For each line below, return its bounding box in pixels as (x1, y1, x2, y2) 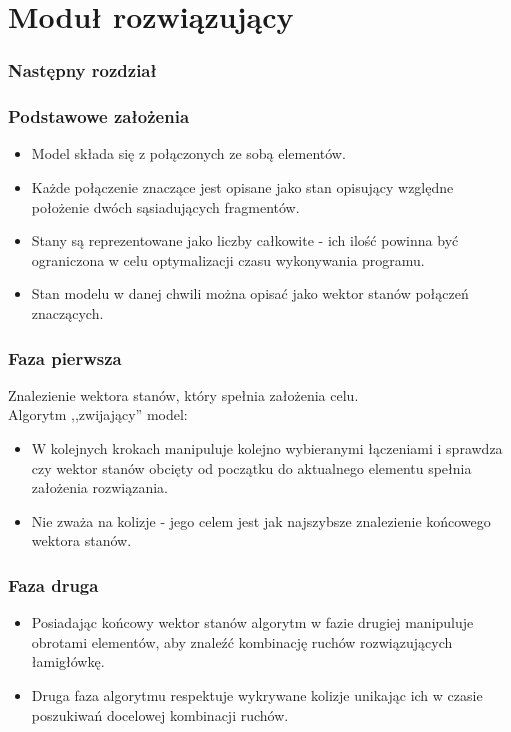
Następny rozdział (8, 58, 157, 83)
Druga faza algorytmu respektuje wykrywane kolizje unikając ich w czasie (31, 684, 483, 705)
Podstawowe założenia (8, 104, 190, 129)
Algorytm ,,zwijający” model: (8, 404, 188, 425)
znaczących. (31, 303, 104, 323)
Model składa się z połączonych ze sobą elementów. (31, 143, 346, 164)
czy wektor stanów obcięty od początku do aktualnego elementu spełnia (31, 457, 472, 478)
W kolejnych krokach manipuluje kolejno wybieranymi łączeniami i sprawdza (31, 438, 503, 458)
